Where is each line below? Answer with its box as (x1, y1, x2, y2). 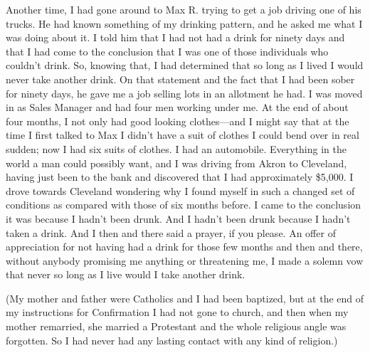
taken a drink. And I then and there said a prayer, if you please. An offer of (6, 225, 336, 240)
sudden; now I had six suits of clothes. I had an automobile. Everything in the (6, 141, 347, 156)
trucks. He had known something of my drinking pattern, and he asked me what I (6, 16, 363, 31)
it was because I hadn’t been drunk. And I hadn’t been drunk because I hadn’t (6, 211, 351, 226)
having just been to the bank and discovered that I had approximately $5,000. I (6, 169, 354, 184)
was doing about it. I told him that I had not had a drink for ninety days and (6, 30, 345, 45)
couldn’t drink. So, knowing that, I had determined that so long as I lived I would (6, 58, 364, 73)
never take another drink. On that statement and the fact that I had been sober (6, 71, 355, 86)
